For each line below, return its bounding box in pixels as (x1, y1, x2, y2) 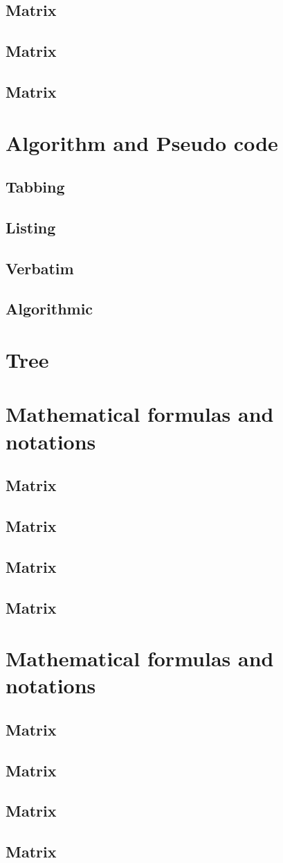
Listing (6, 216, 56, 238)
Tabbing (6, 176, 65, 197)
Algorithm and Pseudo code (6, 128, 278, 157)
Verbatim (6, 257, 74, 278)
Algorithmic (6, 298, 93, 319)
